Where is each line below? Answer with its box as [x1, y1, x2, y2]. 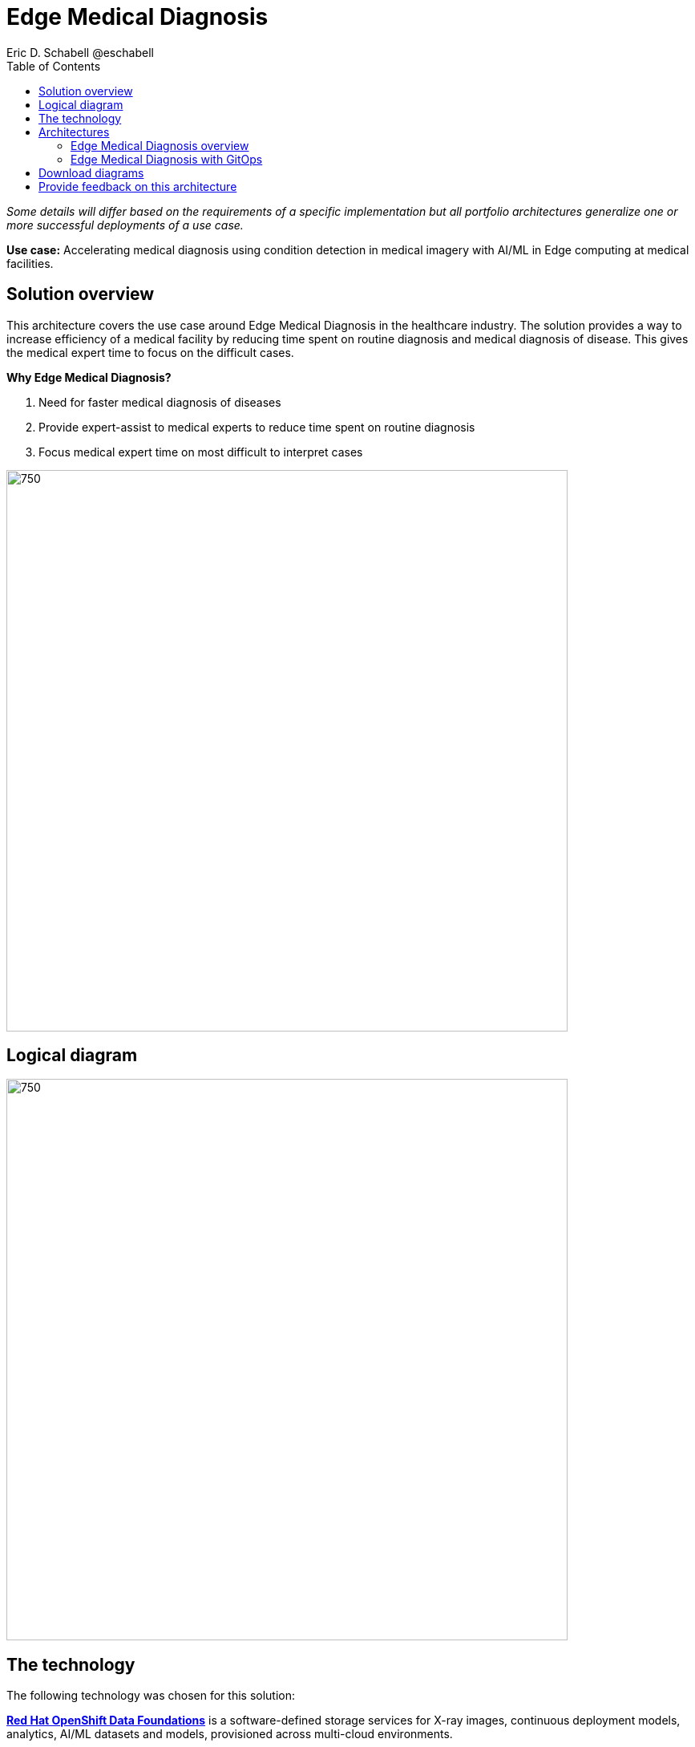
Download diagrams [38, 165, 144, 180]
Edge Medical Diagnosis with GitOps [71, 152, 263, 166]
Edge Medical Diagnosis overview [71, 138, 249, 152]
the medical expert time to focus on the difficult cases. [6, 345, 294, 359]
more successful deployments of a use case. [6, 217, 244, 232]
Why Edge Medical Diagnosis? [6, 370, 172, 384]
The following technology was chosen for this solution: [6, 1688, 296, 1703]
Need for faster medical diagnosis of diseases [38, 395, 281, 409]
